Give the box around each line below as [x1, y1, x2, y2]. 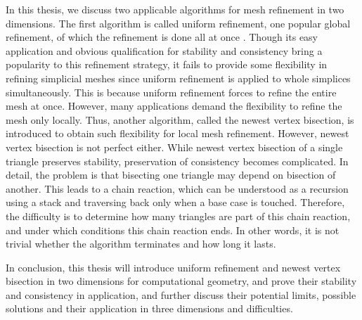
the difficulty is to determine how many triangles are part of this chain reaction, [6, 208, 351, 223]
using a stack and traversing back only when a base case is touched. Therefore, [6, 195, 345, 210]
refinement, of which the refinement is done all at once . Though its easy [6, 30, 318, 44]
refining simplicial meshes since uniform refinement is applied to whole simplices [6, 70, 351, 85]
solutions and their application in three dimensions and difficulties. [6, 301, 293, 316]
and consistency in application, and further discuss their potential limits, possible [6, 287, 356, 302]
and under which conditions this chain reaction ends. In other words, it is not [6, 222, 340, 237]
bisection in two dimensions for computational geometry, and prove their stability [6, 274, 357, 288]
